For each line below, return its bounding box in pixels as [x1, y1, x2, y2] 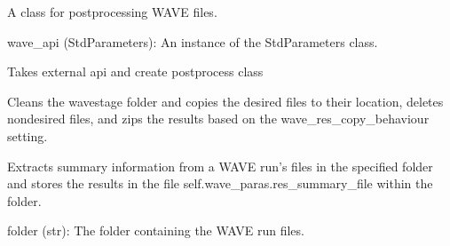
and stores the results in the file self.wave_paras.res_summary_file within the [7, 174, 433, 193]
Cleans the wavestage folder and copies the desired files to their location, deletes [7, 91, 444, 110]
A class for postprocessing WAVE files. [7, 3, 217, 20]
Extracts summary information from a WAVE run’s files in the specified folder [7, 156, 433, 175]
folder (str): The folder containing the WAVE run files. [7, 221, 304, 240]
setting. [7, 126, 48, 145]
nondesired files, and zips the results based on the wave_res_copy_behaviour [7, 109, 430, 128]
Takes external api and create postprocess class [7, 62, 264, 81]
